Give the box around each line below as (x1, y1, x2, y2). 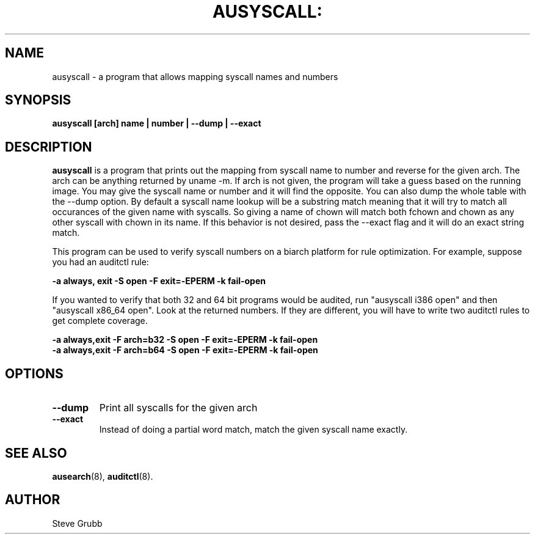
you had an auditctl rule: (52, 257, 149, 268)
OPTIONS (5, 365, 64, 381)
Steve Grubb (52, 518, 103, 529)
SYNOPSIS (5, 92, 71, 108)
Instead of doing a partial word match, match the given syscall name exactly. (99, 424, 408, 435)
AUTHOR (5, 492, 60, 508)
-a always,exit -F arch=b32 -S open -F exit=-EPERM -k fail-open (52, 334, 318, 345)
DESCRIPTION (5, 139, 92, 155)
